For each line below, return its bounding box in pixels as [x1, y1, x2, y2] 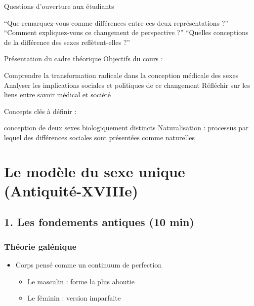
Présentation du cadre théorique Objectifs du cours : [4, 53, 163, 64]
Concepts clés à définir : [4, 106, 77, 116]
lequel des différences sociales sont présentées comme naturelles [4, 132, 195, 142]
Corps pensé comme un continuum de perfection [15, 260, 162, 270]
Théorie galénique [4, 240, 77, 252]
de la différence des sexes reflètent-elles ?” [4, 37, 130, 47]
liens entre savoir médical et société [4, 89, 111, 100]
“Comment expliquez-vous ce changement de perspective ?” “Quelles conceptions [4, 27, 249, 38]
